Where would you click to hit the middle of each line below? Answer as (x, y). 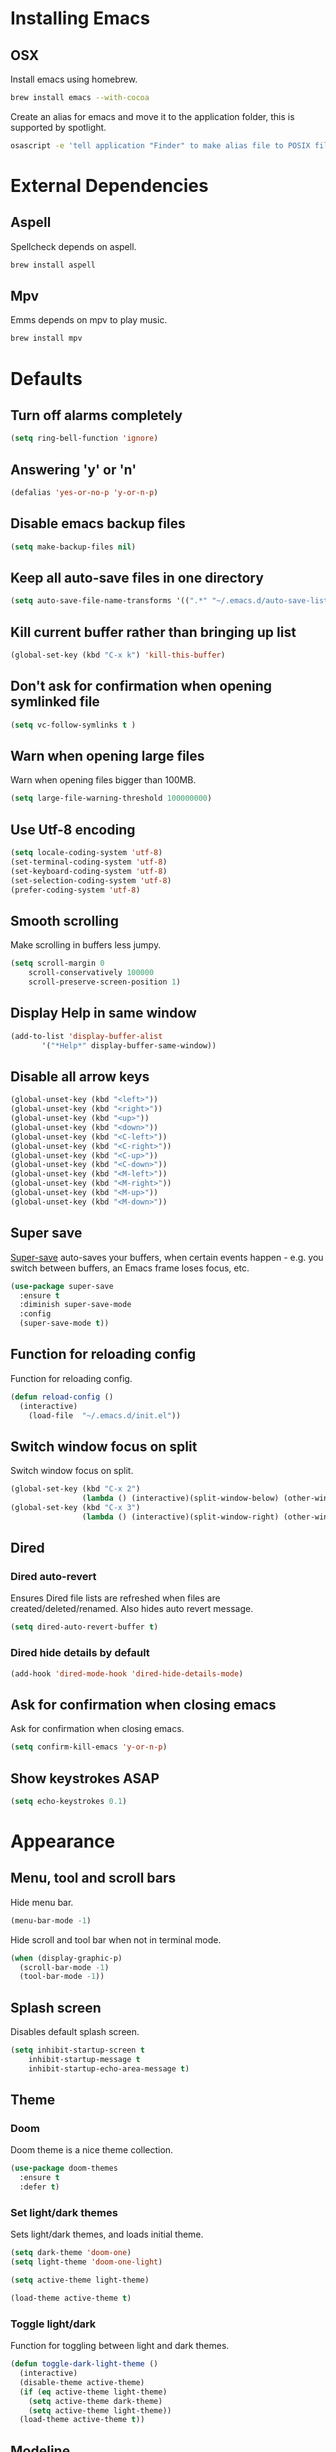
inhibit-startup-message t (84, 2060)
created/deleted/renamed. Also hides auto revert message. (132, 1609)
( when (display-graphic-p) (66, 1958)
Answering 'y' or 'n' (73, 469)
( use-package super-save (62, 1286)
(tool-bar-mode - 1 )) (62, 1977)
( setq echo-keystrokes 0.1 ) (69, 1801)
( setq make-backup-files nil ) (73, 547)
